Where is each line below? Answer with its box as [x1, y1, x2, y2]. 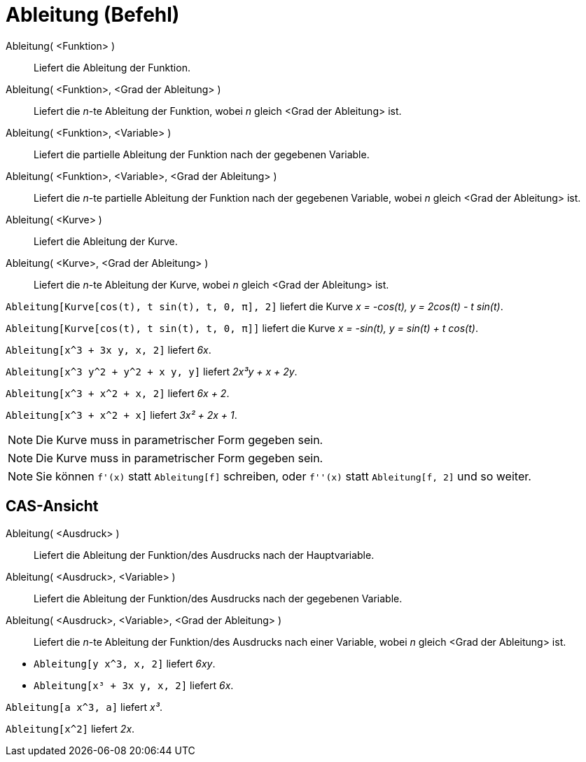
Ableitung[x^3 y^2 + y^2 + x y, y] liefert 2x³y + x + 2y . [6, 365, 298, 377]
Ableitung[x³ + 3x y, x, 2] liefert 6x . [34, 679, 234, 691]
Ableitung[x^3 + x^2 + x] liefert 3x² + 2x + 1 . [6, 408, 237, 421]
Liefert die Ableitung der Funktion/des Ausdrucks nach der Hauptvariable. [34, 548, 375, 561]
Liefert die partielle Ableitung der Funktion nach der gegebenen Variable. [34, 148, 370, 160]
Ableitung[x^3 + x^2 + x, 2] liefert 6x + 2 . [6, 387, 230, 399]
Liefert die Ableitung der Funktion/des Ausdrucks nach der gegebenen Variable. [34, 592, 403, 604]
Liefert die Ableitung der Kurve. [34, 235, 178, 247]
